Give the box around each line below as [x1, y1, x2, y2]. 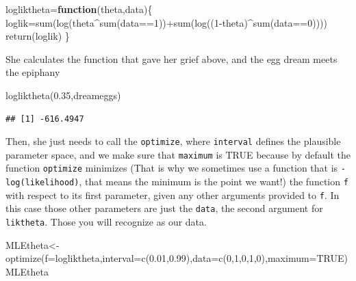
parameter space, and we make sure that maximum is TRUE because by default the [5, 147, 351, 161]
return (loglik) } [5, 29, 70, 43]
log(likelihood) [5, 178, 79, 188]
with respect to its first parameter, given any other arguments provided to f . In [5, 187, 340, 202]
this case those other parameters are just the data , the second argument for [5, 201, 323, 215]
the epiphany [5, 65, 60, 79]
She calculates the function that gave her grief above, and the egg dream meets [5, 51, 338, 66]
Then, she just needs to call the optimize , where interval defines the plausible [5, 134, 341, 148]
